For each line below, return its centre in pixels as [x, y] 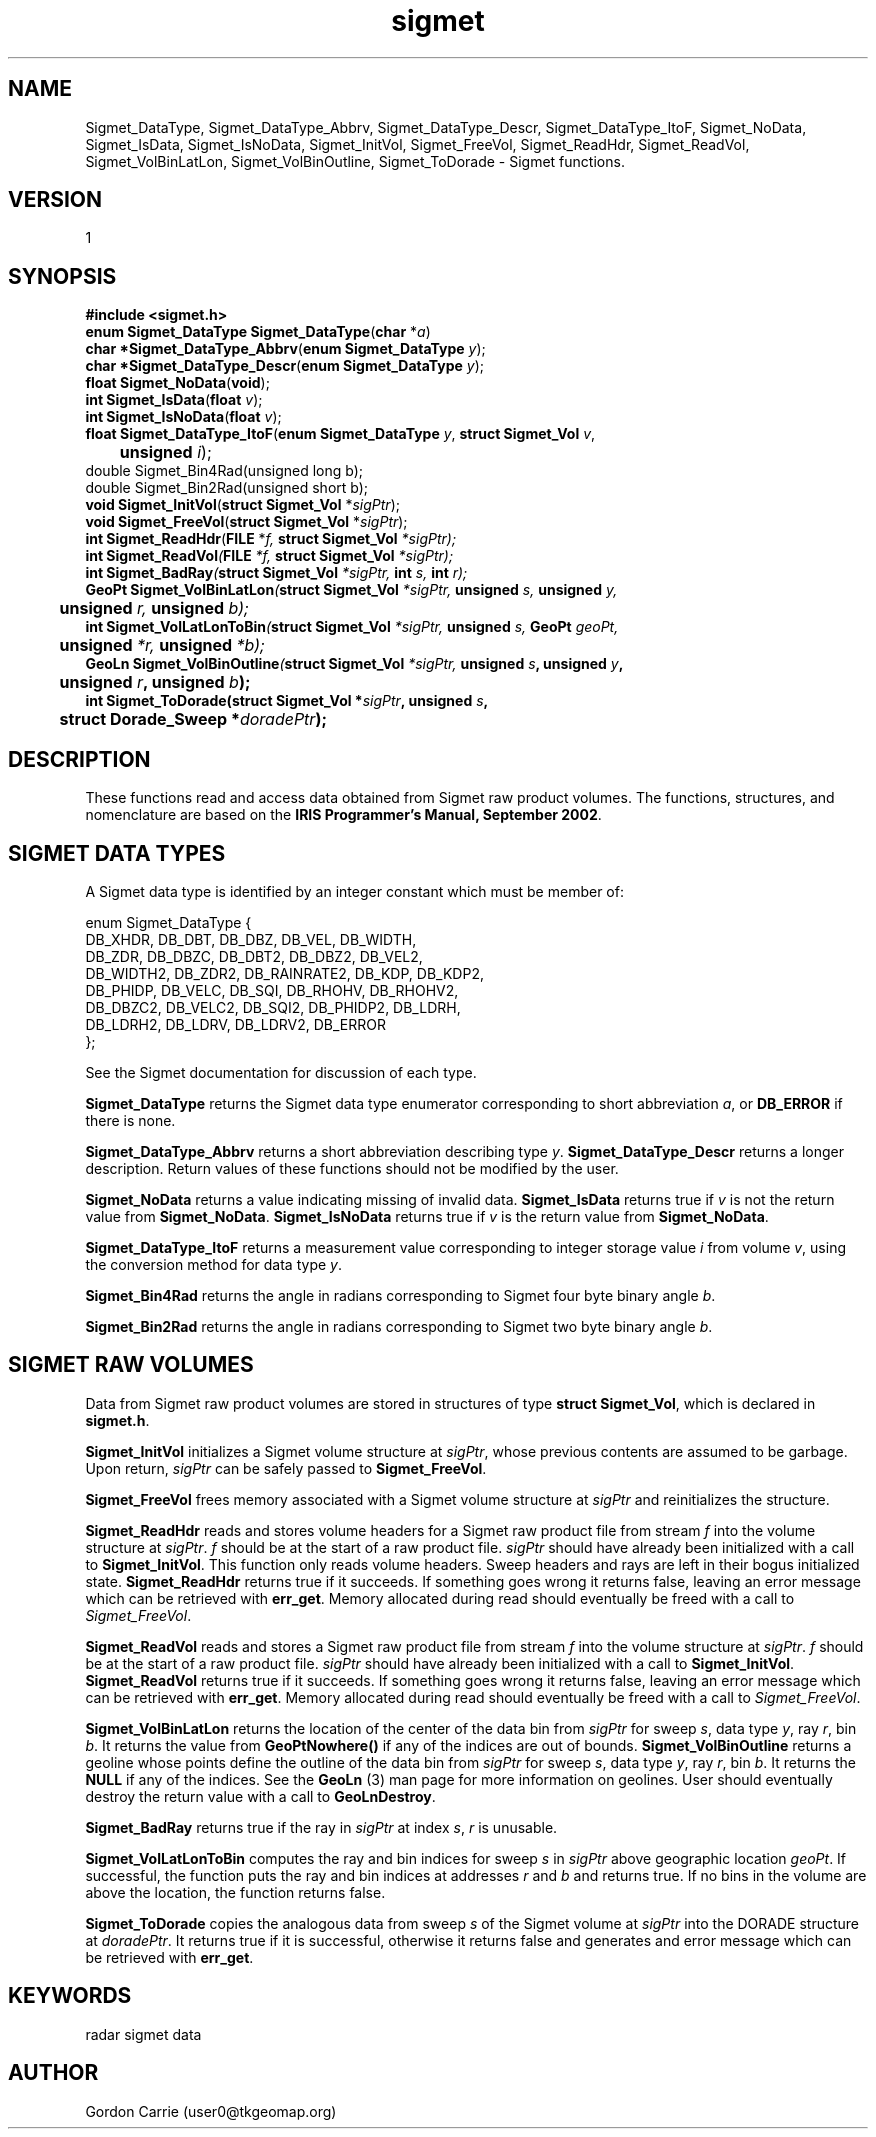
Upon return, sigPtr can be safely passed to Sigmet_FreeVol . [286, 1468]
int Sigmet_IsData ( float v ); [174, 400]
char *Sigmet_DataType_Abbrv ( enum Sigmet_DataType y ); [285, 349]
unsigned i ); [165, 452]
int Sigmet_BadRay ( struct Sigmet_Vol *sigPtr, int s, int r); [276, 573]
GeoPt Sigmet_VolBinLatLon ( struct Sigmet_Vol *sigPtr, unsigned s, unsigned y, [351, 590]
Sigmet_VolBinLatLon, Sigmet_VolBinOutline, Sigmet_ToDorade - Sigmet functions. [355, 161]
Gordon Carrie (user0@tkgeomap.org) [211, 2111]
